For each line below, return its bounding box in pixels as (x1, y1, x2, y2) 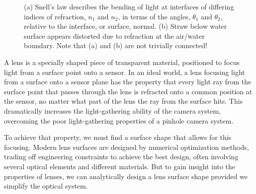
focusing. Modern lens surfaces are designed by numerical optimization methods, (4, 141, 249, 152)
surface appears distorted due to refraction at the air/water (24, 30, 205, 41)
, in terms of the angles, (118, 11, 190, 21)
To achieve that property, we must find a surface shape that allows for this (4, 132, 232, 142)
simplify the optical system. (4, 181, 88, 191)
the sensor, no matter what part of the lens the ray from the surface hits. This (4, 96, 243, 106)
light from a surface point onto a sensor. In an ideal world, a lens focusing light (4, 66, 245, 77)
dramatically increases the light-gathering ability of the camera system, (4, 105, 221, 116)
